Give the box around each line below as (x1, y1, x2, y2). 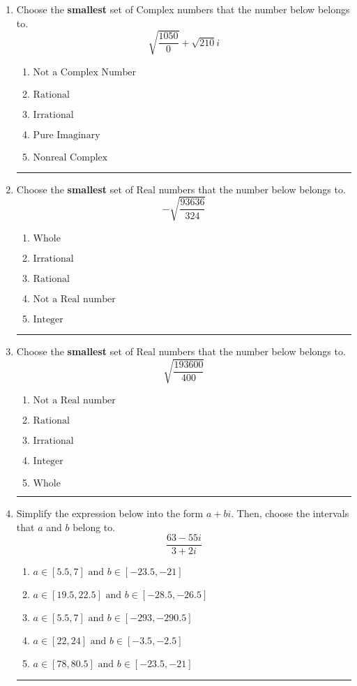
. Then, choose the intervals (231, 506, 349, 521)
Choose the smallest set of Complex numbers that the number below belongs (16, 2, 350, 16)
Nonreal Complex (33, 152, 108, 163)
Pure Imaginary (33, 130, 100, 140)
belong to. (73, 519, 116, 534)
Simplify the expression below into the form (16, 506, 204, 521)
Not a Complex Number (33, 67, 136, 77)
